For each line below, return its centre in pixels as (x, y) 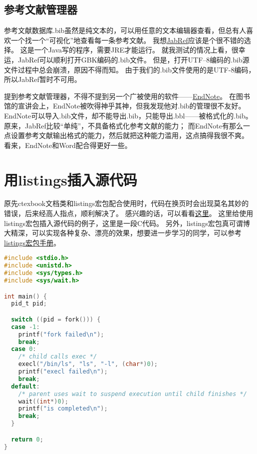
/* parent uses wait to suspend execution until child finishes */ (132, 394)
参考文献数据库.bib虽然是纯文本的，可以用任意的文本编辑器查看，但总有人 (125, 30)
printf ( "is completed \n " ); (63, 409)
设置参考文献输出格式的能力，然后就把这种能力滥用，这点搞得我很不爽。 (129, 135)
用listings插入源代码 (71, 179)
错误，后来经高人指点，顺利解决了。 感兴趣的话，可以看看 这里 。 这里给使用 (129, 213)
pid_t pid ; (29, 304)
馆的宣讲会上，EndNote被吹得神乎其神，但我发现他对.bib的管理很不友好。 (125, 106)
